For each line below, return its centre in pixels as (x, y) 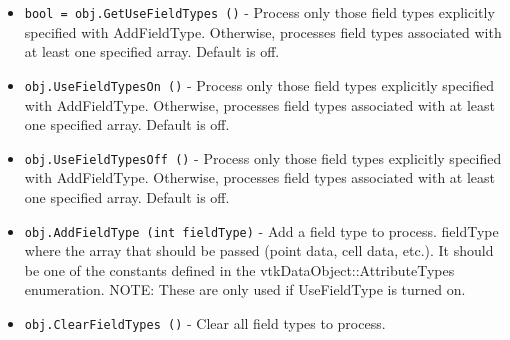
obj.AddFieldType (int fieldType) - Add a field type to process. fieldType (261, 230)
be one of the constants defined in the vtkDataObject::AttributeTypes (239, 269)
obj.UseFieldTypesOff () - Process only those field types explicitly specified (263, 157)
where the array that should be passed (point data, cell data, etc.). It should (259, 250)
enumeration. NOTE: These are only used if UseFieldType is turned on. (245, 289)
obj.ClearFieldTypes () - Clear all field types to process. (205, 322)
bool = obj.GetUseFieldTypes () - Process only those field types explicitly (259, 12)
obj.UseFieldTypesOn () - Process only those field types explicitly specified (259, 84)
